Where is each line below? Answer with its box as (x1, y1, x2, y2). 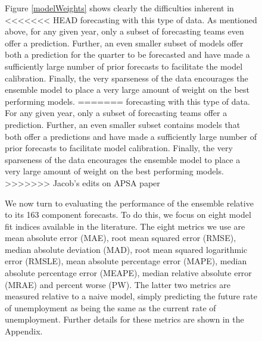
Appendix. (5, 325, 43, 337)
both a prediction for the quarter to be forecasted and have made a (5, 48, 250, 61)
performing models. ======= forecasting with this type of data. (5, 95, 250, 107)
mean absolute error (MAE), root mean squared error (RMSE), (5, 231, 236, 244)
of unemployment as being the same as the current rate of (5, 301, 216, 314)
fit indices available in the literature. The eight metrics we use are (5, 220, 245, 232)
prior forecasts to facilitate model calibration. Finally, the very (5, 142, 233, 154)
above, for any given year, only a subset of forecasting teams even (5, 25, 244, 37)
